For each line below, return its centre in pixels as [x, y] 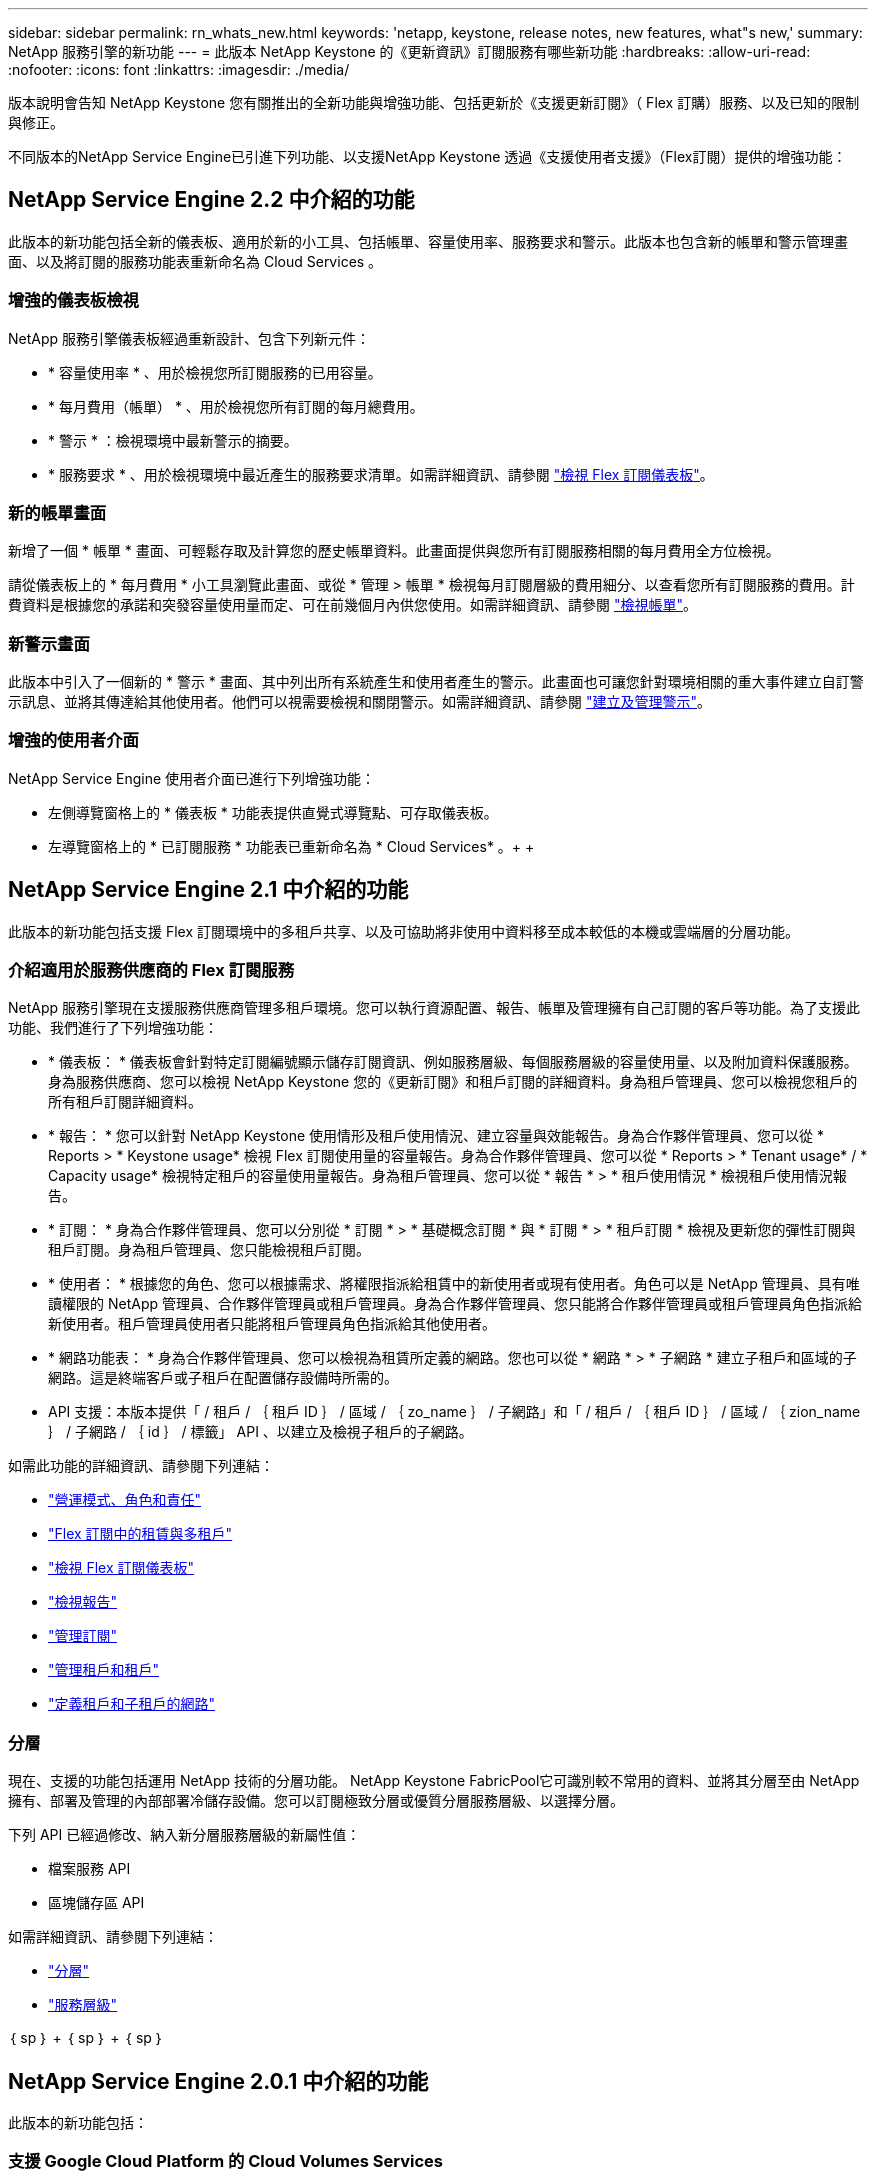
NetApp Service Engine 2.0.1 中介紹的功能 [218, 2081]
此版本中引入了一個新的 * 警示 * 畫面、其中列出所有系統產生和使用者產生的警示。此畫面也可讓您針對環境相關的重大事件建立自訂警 [436, 682]
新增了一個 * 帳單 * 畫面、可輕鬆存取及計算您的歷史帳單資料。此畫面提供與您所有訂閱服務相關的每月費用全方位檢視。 [394, 551]
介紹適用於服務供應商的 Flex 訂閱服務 [151, 970]
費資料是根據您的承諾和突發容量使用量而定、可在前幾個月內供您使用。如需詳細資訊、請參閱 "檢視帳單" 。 [352, 605]
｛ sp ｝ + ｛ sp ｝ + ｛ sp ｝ [86, 2038]
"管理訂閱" [83, 1636]
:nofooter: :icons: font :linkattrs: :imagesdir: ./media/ [179, 69]
